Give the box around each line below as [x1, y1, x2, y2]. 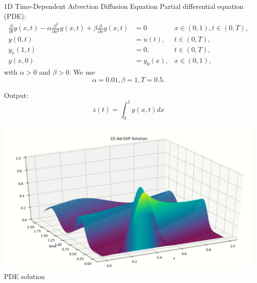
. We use [69, 67, 95, 77]
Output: [4, 90, 29, 100]
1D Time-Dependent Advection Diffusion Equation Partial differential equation [4, 1, 244, 11]
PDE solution [4, 271, 45, 282]
